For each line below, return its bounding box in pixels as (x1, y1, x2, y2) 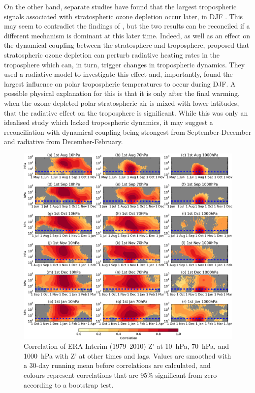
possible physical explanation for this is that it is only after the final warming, (4, 88, 240, 98)
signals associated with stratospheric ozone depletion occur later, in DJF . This (4, 11, 243, 21)
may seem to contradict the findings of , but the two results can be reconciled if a (4, 21, 250, 31)
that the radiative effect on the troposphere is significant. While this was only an (4, 107, 248, 118)
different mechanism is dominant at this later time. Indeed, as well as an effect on (4, 30, 251, 40)
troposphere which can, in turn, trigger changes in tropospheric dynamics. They (4, 59, 245, 69)
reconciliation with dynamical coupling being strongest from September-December (4, 126, 252, 137)
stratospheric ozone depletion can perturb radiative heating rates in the (4, 49, 220, 60)
